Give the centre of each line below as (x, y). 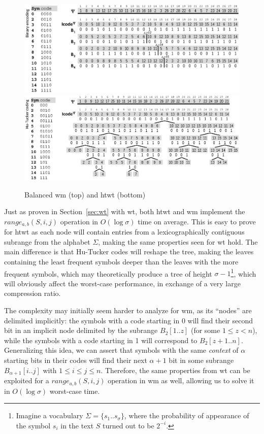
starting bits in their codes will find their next (76, 360)
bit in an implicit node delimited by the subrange (81, 330)
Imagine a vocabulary (49, 415)
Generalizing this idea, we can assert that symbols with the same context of (121, 350)
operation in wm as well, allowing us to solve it (181, 380)
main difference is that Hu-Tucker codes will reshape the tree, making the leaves (129, 252)
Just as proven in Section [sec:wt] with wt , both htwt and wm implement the (125, 211)
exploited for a (27, 380)
